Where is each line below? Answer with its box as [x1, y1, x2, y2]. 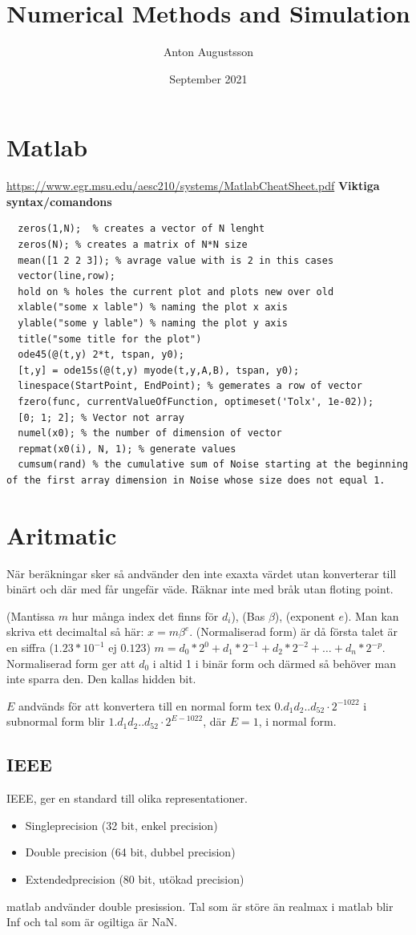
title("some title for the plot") [18, 333, 202, 345]
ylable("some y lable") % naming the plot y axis [18, 318, 288, 329]
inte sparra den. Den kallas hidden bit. [6, 670, 196, 687]
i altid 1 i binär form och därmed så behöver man [152, 654, 396, 671]
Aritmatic [6, 518, 117, 551]
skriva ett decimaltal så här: [6, 623, 144, 640]
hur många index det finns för [71, 607, 219, 624]
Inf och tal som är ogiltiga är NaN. [6, 913, 178, 930]
